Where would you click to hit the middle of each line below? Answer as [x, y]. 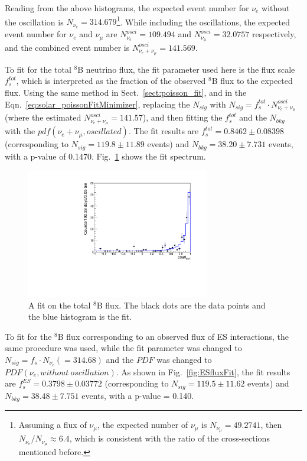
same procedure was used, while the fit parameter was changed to [123, 348]
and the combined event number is [67, 47]
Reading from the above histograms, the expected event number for [127, 8]
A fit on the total [60, 305]
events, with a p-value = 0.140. [138, 395]
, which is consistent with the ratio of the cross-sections [169, 438]
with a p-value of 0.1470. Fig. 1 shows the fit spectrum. [105, 156]
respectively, [274, 34]
